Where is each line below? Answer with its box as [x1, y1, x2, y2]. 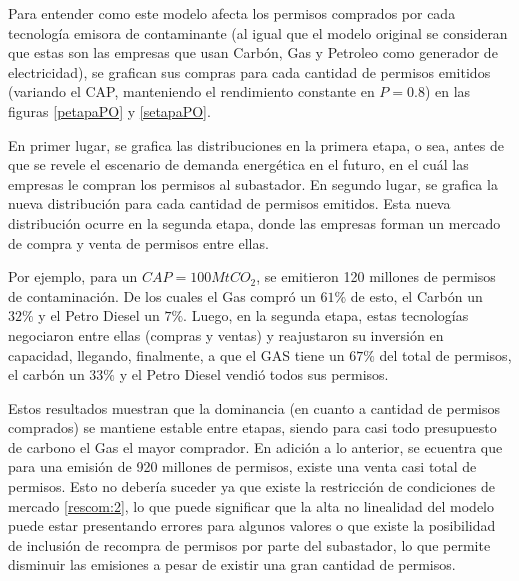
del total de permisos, [379, 344, 512, 365]
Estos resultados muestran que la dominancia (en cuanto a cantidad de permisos [8, 397, 500, 418]
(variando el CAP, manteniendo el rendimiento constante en [8, 81, 375, 102]
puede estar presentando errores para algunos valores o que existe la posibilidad [8, 515, 496, 536]
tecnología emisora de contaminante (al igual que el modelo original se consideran [8, 22, 508, 43]
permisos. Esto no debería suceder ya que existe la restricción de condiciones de [8, 476, 495, 497]
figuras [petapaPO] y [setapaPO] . [8, 100, 211, 121]
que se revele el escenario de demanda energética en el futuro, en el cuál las [8, 154, 469, 175]
